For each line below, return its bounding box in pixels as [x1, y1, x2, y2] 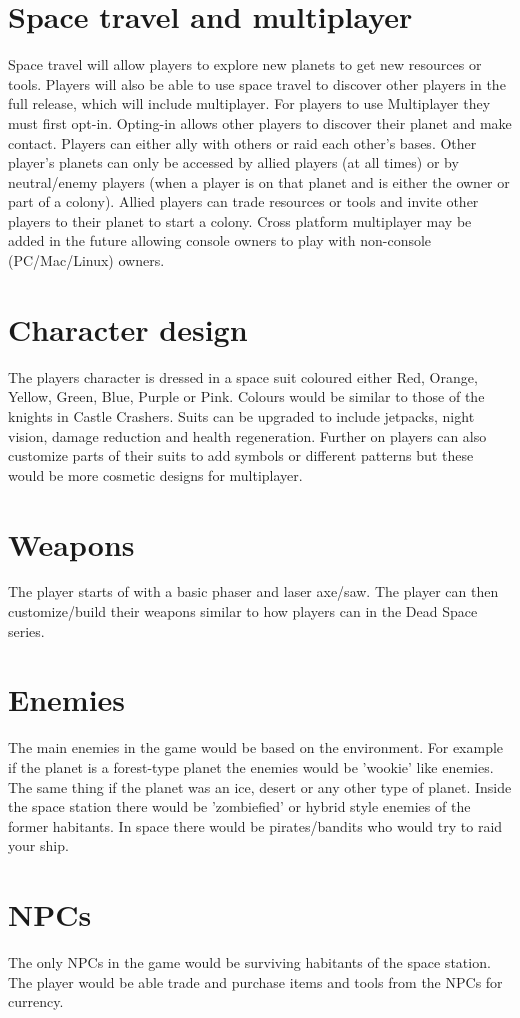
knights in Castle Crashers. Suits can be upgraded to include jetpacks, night [8, 405, 475, 426]
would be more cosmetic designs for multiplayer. [8, 464, 303, 485]
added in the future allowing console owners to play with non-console [8, 230, 432, 251]
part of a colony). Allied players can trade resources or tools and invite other [8, 191, 479, 212]
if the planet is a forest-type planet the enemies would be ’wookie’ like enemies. [8, 756, 494, 777]
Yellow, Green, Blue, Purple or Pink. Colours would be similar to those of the [8, 386, 485, 407]
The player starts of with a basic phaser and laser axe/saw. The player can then [8, 581, 499, 602]
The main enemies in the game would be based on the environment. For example [8, 737, 504, 758]
